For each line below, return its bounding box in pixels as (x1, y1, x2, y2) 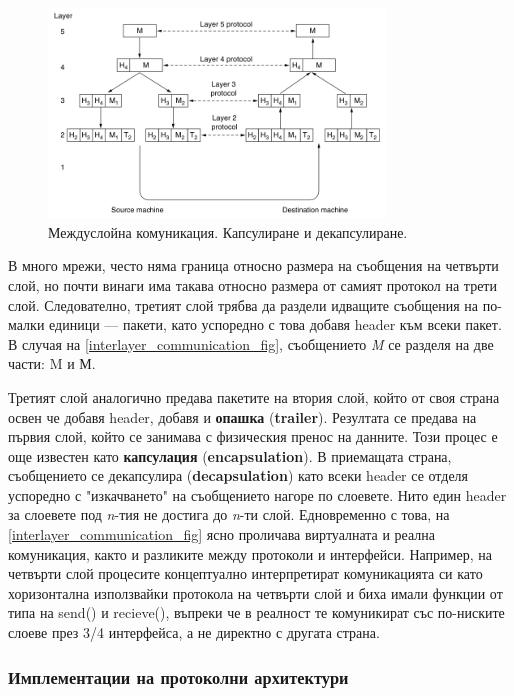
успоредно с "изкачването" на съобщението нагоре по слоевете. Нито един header (8, 484, 507, 505)
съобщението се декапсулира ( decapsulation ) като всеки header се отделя (8, 465, 469, 486)
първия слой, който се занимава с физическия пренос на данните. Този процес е (8, 426, 498, 447)
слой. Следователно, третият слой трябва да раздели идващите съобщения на (8, 294, 479, 315)
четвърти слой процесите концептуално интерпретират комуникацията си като (8, 563, 483, 584)
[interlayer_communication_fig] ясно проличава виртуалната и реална (8, 524, 436, 545)
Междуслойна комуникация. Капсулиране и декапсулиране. (48, 221, 408, 242)
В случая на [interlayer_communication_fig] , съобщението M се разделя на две (8, 333, 494, 354)
